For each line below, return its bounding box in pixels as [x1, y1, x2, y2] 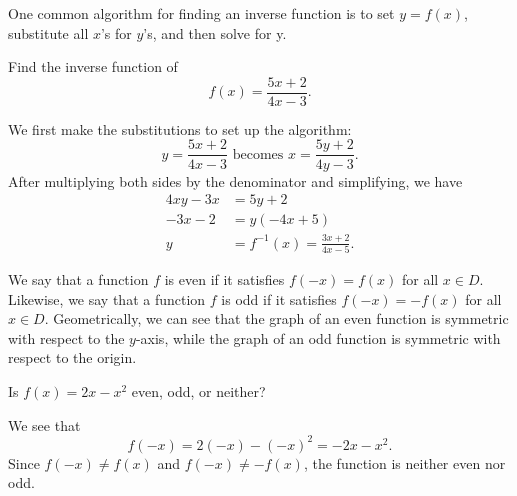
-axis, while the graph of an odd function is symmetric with [135, 327, 501, 348]
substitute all [8, 22, 89, 43]
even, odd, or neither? [131, 380, 266, 401]
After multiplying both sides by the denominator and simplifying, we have [8, 170, 463, 191]
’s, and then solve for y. [143, 22, 287, 43]
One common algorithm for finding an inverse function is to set [8, 3, 395, 23]
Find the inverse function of [8, 56, 178, 77]
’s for [100, 22, 132, 43]
